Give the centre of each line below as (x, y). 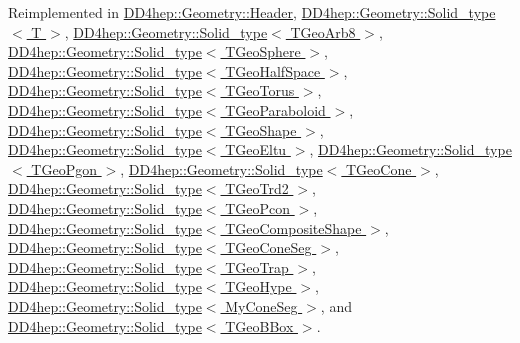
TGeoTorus (260, 90)
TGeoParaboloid (275, 109)
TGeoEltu (256, 149)
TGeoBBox (259, 325)
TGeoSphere (263, 51)
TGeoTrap (257, 266)
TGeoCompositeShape (293, 227)
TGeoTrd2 (257, 188)
